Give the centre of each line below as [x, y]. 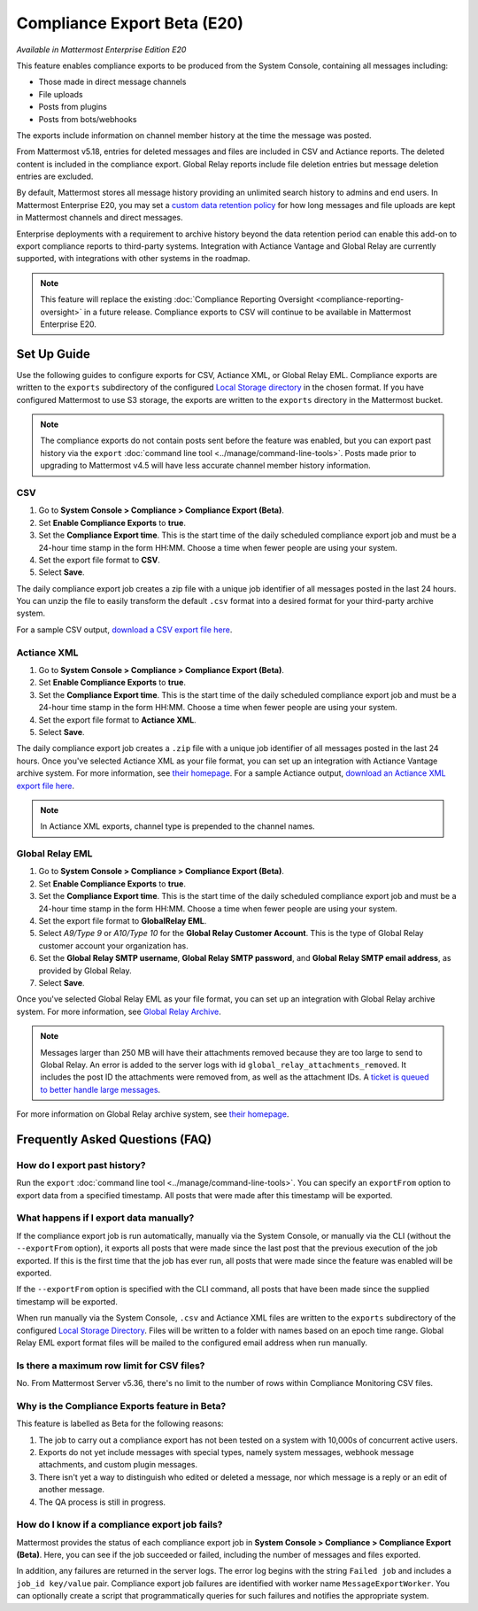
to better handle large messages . [100, 1089]
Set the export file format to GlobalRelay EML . [123, 921]
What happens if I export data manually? [105, 1218]
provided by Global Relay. [85, 971]
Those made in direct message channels [112, 82]
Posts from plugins [73, 107]
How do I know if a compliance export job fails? [119, 1525]
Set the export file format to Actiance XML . [117, 720]
